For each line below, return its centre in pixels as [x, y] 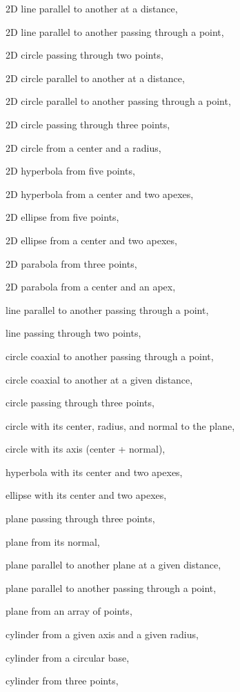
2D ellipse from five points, [62, 217]
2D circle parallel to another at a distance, [95, 78]
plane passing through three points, [80, 518]
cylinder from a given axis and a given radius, [102, 634]
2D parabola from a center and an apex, [91, 287]
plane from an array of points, [69, 611]
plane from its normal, [53, 541]
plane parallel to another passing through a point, [111, 587]
